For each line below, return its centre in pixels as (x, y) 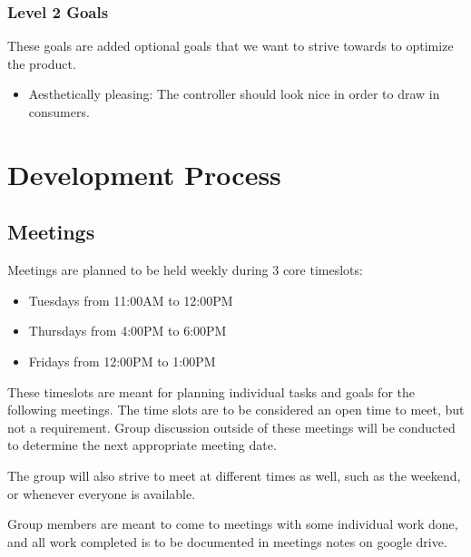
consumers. (59, 112)
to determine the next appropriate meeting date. (142, 445)
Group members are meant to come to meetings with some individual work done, (233, 524)
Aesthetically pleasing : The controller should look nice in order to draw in (234, 94)
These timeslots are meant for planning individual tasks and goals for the (211, 391)
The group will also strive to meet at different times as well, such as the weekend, (234, 475)
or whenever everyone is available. (102, 493)
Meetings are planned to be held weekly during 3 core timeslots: (185, 270)
